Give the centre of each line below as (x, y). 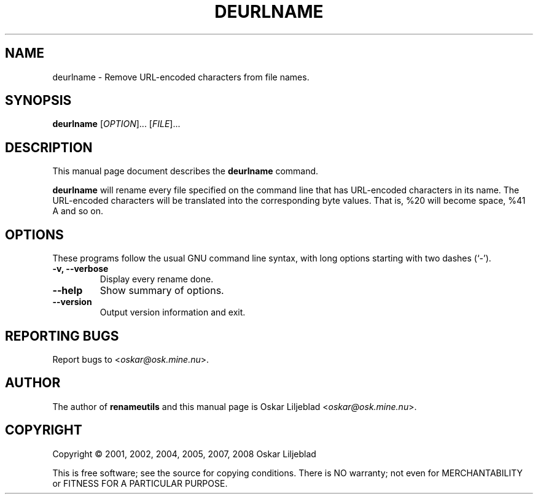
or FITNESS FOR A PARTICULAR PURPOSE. (140, 483)
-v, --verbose (80, 269)
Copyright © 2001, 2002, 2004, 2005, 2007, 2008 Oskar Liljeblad (184, 454)
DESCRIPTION (49, 147)
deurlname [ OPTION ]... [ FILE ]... (116, 124)
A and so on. (78, 211)
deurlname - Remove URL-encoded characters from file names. (181, 77)
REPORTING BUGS (62, 336)
